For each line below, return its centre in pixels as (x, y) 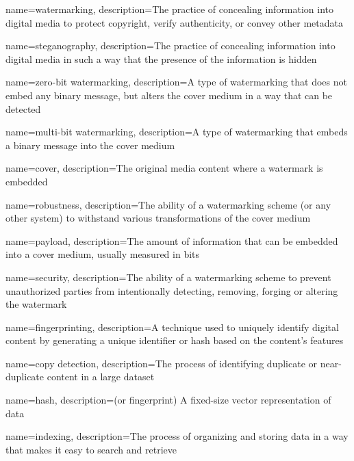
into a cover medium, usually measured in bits (103, 254)
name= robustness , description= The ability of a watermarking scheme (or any (168, 204)
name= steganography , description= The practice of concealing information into (170, 45)
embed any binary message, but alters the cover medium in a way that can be (169, 95)
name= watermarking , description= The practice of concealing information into (170, 9)
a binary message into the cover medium (90, 145)
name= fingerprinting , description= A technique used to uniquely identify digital (172, 327)
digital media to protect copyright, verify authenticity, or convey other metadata (174, 22)
